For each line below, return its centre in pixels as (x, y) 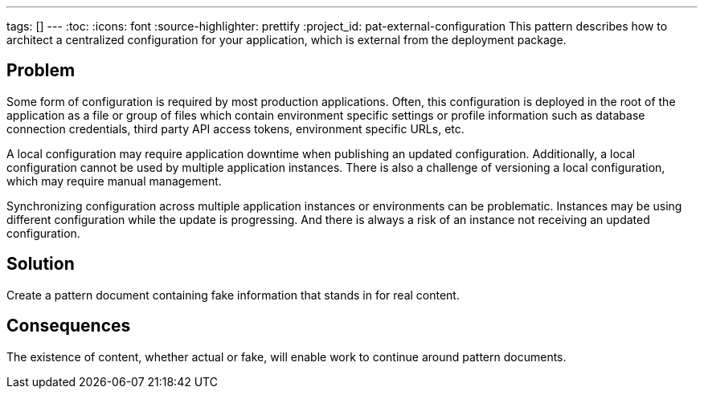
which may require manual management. (114, 181)
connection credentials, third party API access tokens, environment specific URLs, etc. (235, 128)
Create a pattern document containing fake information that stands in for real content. (233, 295)
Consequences (69, 326)
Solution (41, 264)
